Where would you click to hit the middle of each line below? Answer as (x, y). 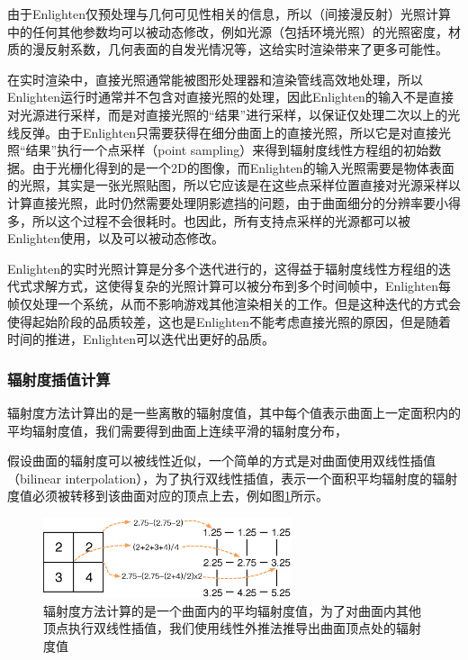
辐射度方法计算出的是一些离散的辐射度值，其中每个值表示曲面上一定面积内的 (234, 412)
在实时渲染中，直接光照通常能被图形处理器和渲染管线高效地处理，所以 (215, 79)
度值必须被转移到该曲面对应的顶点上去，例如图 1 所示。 (168, 496)
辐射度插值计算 (59, 379)
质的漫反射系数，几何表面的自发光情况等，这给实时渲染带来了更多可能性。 (228, 49)
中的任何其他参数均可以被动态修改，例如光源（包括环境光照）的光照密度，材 (234, 31)
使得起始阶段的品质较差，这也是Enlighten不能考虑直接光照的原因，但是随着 (229, 321)
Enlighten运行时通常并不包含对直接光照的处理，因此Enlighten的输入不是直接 (230, 97)
